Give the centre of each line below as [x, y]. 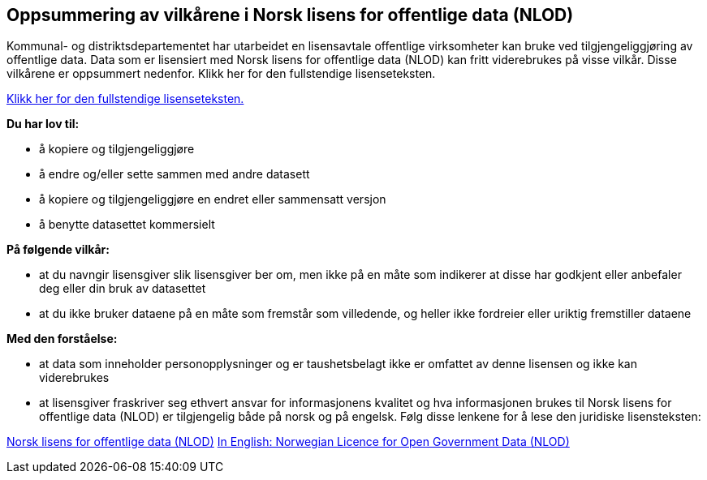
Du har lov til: [43, 124]
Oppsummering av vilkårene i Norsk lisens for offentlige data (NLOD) [290, 15]
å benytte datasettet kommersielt [127, 225]
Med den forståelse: [62, 339]
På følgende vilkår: [58, 250]
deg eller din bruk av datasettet [123, 289]
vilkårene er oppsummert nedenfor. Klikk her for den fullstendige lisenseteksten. [221, 74]
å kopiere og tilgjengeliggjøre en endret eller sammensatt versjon [213, 199]
